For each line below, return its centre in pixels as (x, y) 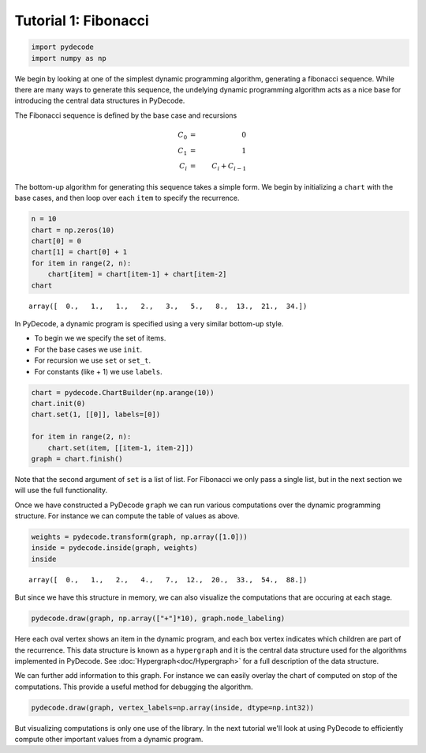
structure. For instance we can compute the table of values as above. (127, 516)
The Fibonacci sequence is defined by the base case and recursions (126, 115)
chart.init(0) (58, 403)
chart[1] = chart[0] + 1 (79, 252)
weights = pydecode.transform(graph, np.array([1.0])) (139, 537)
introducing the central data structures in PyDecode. (100, 101)
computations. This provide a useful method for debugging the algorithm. (134, 687)
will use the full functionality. (61, 491)
